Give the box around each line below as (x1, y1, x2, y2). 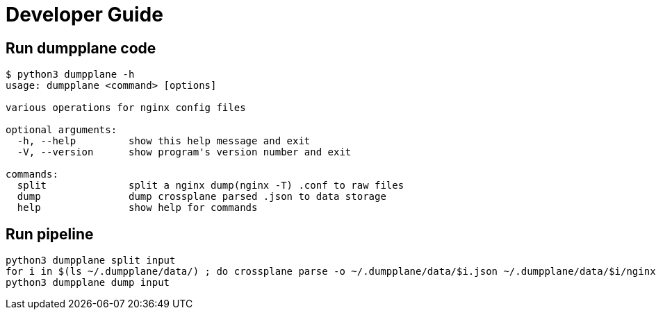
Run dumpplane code (6, 39, 156, 57)
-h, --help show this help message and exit (17, 135, 311, 147)
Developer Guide (6, 3, 163, 26)
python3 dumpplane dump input (6, 277, 170, 289)
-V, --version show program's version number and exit (17, 146, 352, 158)
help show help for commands (17, 202, 258, 214)
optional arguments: (6, 124, 117, 136)
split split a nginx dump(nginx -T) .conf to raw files (17, 180, 404, 191)
